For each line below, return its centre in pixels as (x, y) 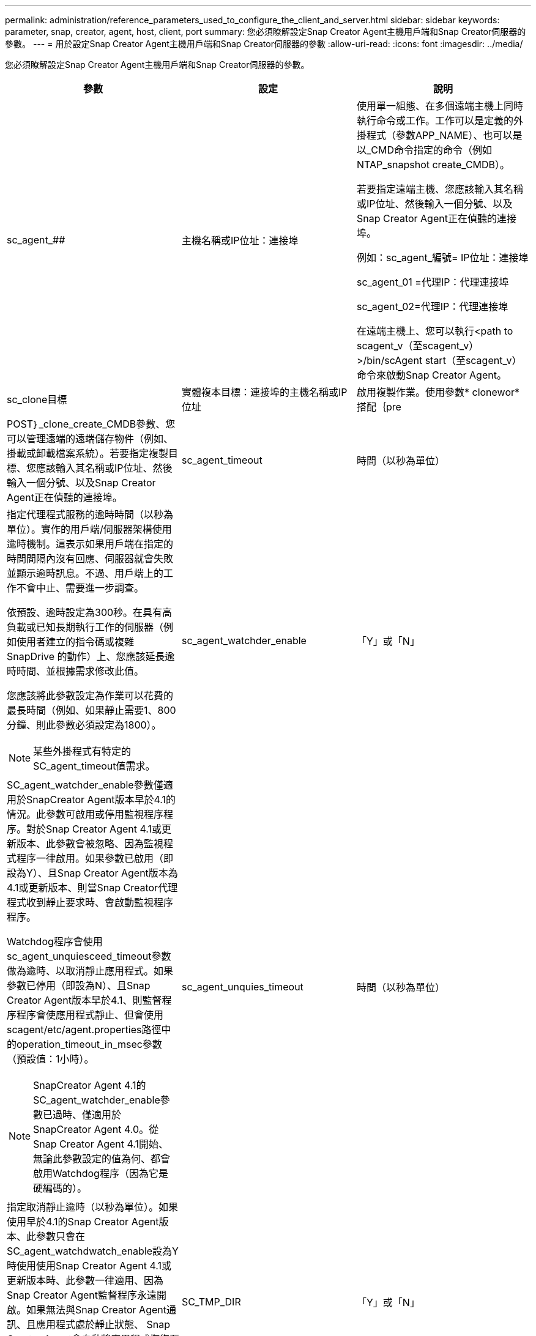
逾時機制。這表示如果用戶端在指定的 (90, 544)
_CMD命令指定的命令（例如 (429, 150)
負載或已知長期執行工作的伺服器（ (85, 627)
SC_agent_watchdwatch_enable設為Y (93, 1251)
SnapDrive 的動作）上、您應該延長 (86, 656)
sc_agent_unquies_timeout (242, 987)
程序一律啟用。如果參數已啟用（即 (95, 858)
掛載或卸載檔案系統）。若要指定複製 (88, 453)
